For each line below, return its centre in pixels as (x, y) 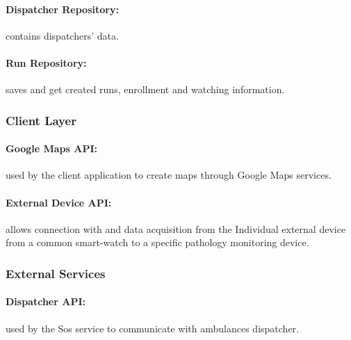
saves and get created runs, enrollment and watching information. (145, 89)
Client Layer (41, 120)
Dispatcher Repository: (62, 9)
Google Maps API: (51, 148)
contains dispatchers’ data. (62, 35)
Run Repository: (46, 62)
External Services (56, 273)
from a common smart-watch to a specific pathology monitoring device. (157, 242)
